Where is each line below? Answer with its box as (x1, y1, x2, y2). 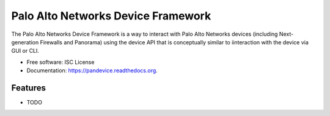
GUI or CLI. (11, 47, 40, 55)
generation (11, 38, 39, 46)
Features (11, 83, 46, 93)
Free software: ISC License (26, 58, 95, 66)
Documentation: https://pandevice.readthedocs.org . (26, 67, 158, 74)
